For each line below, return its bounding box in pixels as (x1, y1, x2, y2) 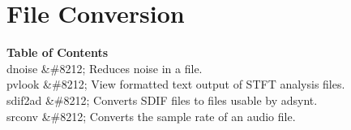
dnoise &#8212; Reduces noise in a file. (6, 59, 203, 76)
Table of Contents (6, 44, 109, 61)
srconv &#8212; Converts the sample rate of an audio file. (6, 107, 296, 124)
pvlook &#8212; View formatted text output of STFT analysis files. (6, 76, 345, 93)
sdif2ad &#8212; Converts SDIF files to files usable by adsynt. (6, 91, 318, 108)
